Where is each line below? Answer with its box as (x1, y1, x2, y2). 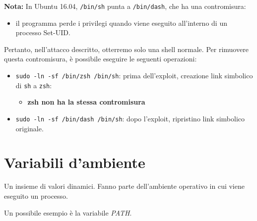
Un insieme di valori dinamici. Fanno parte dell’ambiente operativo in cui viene (4, 181, 245, 191)
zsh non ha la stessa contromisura (27, 97, 145, 107)
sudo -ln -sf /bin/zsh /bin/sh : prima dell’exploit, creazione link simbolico (15, 70, 253, 81)
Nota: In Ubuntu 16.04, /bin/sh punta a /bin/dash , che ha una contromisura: (4, 1, 246, 11)
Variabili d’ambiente (4, 152, 145, 172)
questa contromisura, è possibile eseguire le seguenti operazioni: (4, 54, 197, 64)
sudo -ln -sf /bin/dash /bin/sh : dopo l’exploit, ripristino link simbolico (15, 113, 245, 123)
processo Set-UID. (15, 27, 70, 38)
